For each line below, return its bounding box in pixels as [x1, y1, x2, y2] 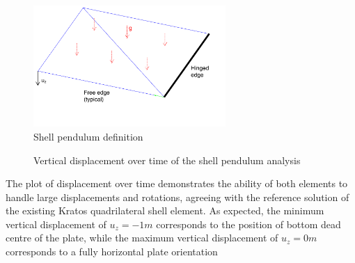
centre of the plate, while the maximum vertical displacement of [6, 230, 278, 245]
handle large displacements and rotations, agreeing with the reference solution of [6, 189, 349, 204]
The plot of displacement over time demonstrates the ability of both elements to [6, 176, 348, 191]
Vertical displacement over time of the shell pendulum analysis [33, 152, 301, 167]
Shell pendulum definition [33, 129, 143, 143]
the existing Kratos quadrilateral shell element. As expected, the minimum [6, 203, 324, 218]
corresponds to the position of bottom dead [156, 216, 341, 231]
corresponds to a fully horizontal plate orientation [6, 244, 218, 259]
